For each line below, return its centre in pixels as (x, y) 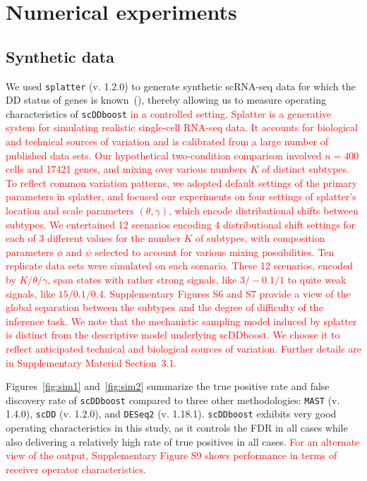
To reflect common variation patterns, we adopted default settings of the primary (182, 182)
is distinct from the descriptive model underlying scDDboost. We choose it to (173, 335)
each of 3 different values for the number (93, 238)
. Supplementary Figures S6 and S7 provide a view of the (227, 293)
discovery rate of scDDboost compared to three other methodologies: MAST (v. (173, 400)
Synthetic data (60, 56)
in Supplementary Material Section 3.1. (91, 362)
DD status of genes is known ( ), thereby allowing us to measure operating (166, 100)
